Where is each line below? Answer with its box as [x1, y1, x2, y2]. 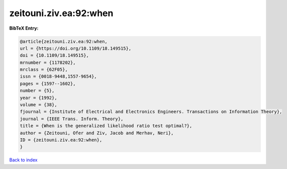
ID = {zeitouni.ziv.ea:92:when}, [20, 137, 103, 143]
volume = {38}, [20, 102, 57, 108]
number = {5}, [20, 88, 55, 94]
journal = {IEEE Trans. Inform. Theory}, [20, 116, 124, 122]
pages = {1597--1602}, [20, 80, 76, 87]
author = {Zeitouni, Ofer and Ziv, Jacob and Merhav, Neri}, [20, 130, 174, 136]
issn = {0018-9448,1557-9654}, [20, 73, 98, 79]
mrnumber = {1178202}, [20, 59, 76, 65]
